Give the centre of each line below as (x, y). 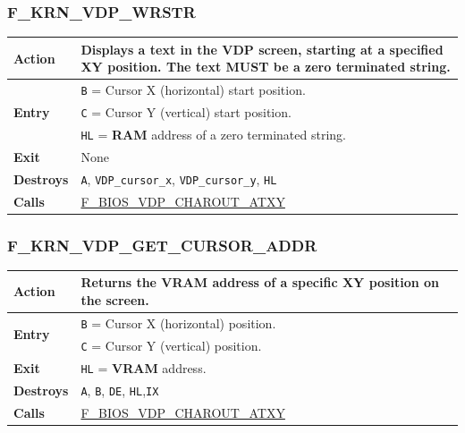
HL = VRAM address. (144, 367)
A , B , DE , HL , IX (120, 390)
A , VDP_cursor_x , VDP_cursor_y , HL (179, 178)
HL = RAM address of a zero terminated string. (213, 134)
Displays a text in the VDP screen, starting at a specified (262, 49)
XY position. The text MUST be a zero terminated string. (266, 67)
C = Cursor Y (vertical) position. (171, 345)
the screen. (115, 300)
